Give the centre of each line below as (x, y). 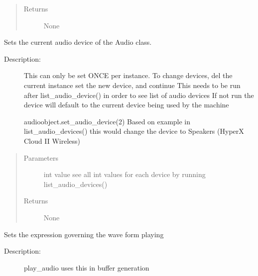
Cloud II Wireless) (52, 140)
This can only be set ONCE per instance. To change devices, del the (128, 75)
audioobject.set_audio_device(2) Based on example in (107, 121)
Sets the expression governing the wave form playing (84, 234)
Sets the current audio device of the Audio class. (78, 42)
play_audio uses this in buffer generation (87, 267)
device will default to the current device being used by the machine (127, 105)
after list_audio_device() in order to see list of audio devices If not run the (139, 95)
